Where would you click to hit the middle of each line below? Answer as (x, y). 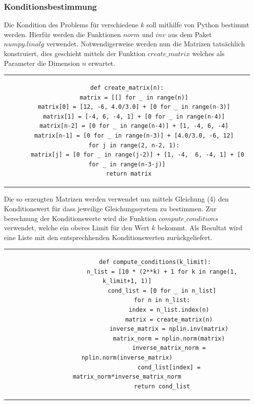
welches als (208, 53)
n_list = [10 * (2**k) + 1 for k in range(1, (162, 272)
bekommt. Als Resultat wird (200, 228)
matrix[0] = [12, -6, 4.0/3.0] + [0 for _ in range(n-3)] (134, 107)
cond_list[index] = (169, 367)
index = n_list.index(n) (169, 310)
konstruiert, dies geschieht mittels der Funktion (75, 53)
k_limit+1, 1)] (127, 281)
